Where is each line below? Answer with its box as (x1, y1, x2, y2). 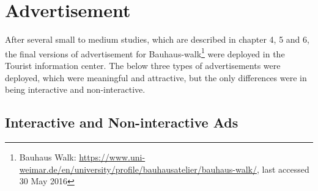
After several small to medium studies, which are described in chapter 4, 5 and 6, (5, 33, 309, 46)
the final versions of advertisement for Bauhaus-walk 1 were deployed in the (5, 45, 285, 60)
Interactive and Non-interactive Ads (5, 113, 239, 132)
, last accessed (256, 162, 309, 175)
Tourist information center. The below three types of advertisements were (5, 59, 281, 71)
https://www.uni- (79, 150, 146, 163)
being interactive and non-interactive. (5, 83, 146, 96)
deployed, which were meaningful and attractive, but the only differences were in (5, 71, 307, 84)
